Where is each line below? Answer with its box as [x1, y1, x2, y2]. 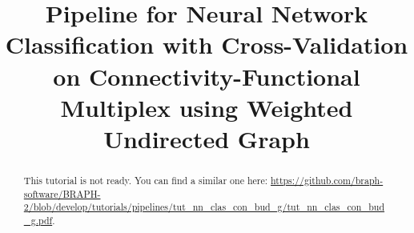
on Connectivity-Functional [53, 59, 360, 92]
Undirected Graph [103, 122, 310, 155]
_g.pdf [23, 213, 53, 227]
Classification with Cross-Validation [5, 28, 408, 61]
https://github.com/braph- [270, 173, 384, 187]
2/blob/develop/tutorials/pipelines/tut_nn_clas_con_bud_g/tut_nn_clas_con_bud [23, 200, 385, 214]
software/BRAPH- [23, 187, 101, 200]
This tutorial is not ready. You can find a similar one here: [23, 173, 268, 187]
